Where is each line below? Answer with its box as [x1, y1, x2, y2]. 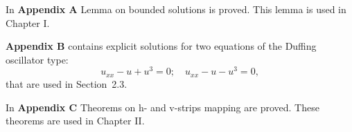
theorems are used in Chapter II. [6, 113, 145, 128]
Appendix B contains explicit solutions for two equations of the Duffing [6, 39, 317, 53]
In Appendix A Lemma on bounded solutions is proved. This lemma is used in [6, 2, 346, 16]
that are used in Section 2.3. [6, 76, 127, 91]
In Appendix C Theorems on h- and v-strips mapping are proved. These [6, 100, 319, 114]
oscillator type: [6, 52, 69, 66]
